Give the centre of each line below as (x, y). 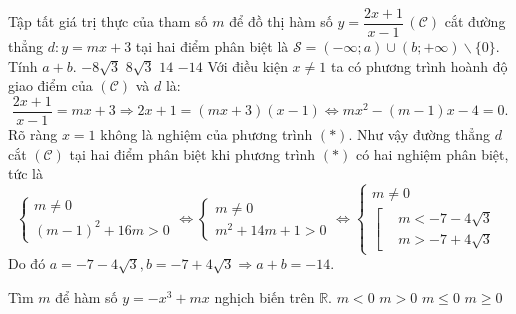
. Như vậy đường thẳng (419, 133)
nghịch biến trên (264, 296)
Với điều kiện (247, 65)
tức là (25, 173)
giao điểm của (50, 85)
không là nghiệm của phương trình (206, 133)
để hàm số (86, 296)
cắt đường (475, 21)
